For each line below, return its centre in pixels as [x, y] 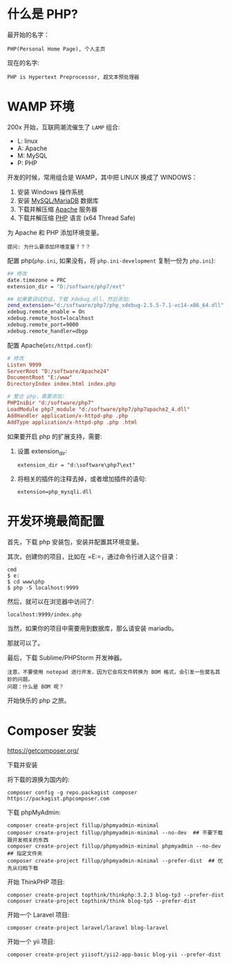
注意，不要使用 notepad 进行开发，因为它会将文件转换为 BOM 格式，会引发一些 [106, 672]
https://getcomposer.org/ [43, 751]
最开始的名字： [28, 35]
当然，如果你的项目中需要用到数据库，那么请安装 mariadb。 [92, 628]
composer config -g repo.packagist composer [72, 793]
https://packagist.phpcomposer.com [58, 799]
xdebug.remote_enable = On [46, 312]
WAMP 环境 [41, 107]
